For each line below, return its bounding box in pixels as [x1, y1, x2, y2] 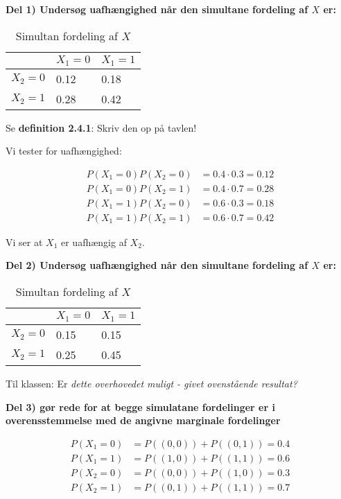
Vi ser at [6, 234, 43, 249]
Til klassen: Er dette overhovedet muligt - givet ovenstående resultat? [6, 376, 297, 390]
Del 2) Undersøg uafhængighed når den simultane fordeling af [6, 258, 308, 272]
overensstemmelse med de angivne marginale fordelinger [6, 413, 281, 428]
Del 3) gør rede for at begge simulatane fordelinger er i [6, 399, 275, 414]
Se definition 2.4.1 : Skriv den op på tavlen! [6, 120, 197, 134]
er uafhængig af [60, 234, 127, 249]
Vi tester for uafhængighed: [6, 143, 122, 158]
